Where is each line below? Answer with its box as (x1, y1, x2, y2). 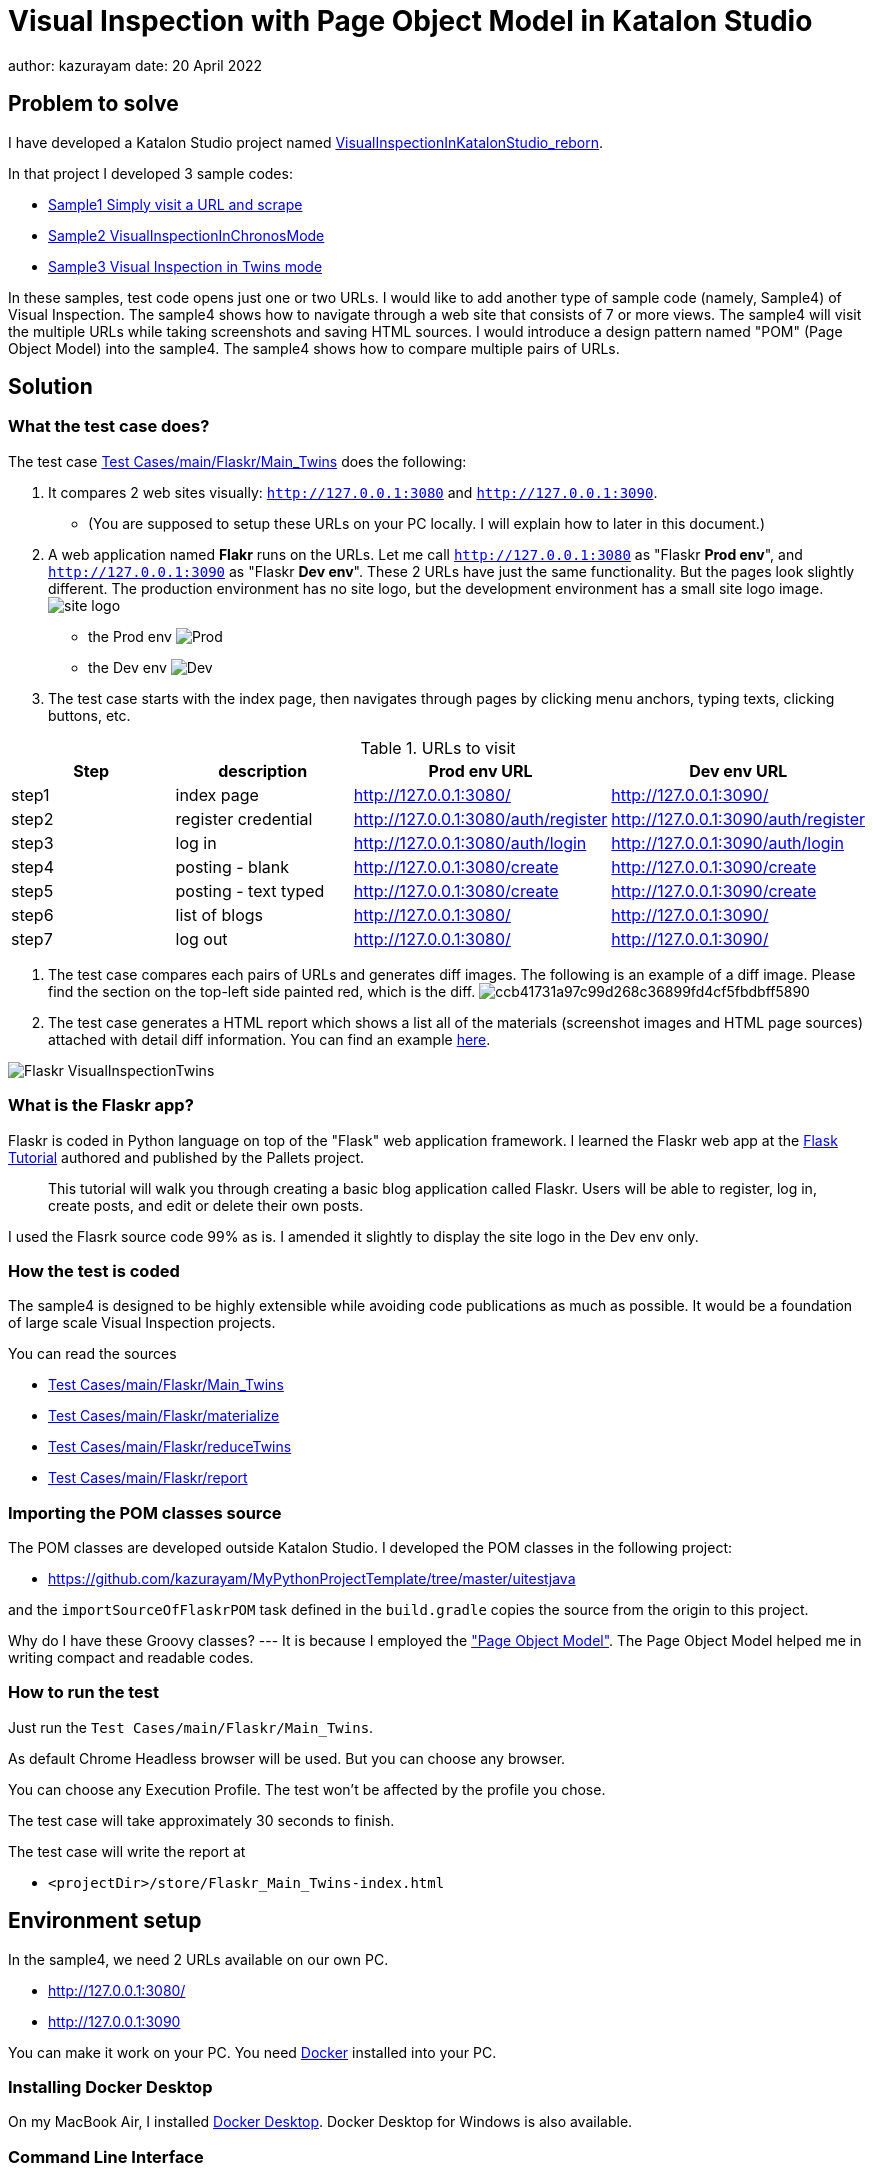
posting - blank (175, 856, 289, 877)
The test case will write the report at (8, 1842, 246, 1860)
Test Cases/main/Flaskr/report (48, 1469, 248, 1487)
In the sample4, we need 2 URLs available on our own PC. (8, 1950, 389, 1968)
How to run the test (8, 1682, 160, 1703)
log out (175, 928, 228, 949)
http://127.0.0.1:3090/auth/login (611, 832, 844, 853)
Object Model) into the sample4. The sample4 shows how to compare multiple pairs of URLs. (8, 339, 620, 357)
